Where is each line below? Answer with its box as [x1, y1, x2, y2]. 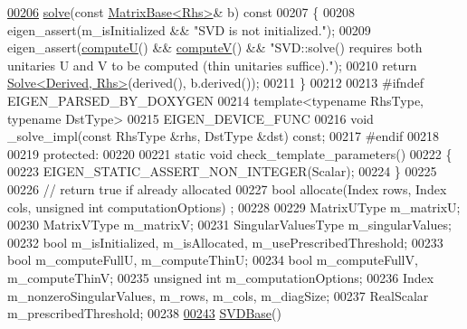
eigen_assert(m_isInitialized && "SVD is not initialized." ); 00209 [7, 20, 371, 39]
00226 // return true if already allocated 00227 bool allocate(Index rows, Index [7, 179, 447, 198]
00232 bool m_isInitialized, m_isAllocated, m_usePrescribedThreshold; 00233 [7, 232, 443, 251]
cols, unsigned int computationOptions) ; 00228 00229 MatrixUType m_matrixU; [7, 197, 461, 216]
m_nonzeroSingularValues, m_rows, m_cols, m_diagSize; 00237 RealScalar [7, 286, 429, 305]
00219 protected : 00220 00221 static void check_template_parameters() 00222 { [7, 144, 453, 163]
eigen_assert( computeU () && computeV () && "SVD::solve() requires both [7, 38, 423, 57]
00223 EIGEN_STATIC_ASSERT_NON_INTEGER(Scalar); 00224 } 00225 [7, 162, 437, 181]
